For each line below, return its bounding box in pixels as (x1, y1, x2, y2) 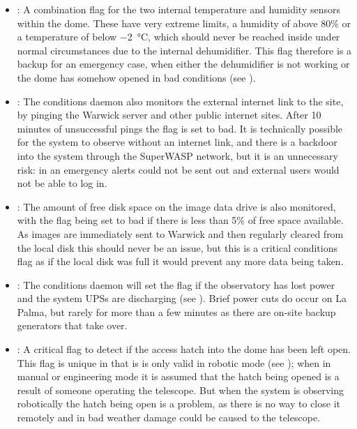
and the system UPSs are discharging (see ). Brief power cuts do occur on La (17, 291, 347, 306)
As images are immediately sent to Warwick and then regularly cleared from (17, 226, 344, 241)
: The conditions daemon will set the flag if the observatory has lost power (17, 277, 335, 292)
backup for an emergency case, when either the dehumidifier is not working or (17, 57, 350, 71)
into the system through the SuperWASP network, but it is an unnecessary (17, 148, 338, 163)
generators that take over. (17, 318, 128, 333)
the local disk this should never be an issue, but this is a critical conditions (17, 240, 337, 255)
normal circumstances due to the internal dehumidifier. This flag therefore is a (17, 43, 352, 57)
